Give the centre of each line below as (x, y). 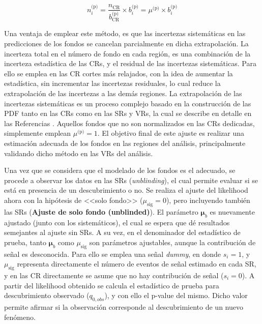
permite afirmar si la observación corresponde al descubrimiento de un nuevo (124, 306)
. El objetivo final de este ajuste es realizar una (171, 133)
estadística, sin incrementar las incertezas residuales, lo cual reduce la (112, 83)
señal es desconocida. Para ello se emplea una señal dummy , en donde (113, 254)
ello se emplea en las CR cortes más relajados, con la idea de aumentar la (119, 73)
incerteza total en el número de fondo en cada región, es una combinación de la (127, 53)
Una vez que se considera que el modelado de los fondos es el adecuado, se (120, 170)
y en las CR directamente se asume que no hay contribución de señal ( (114, 275)
